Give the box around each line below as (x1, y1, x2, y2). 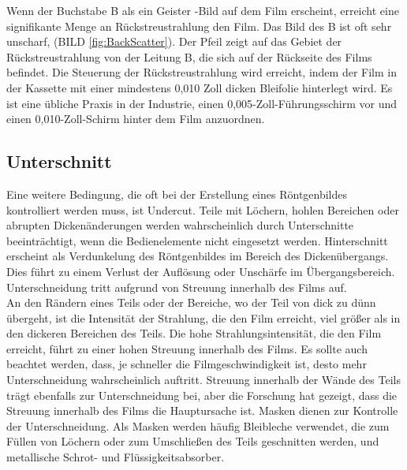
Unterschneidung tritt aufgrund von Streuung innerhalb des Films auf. (6, 278, 347, 295)
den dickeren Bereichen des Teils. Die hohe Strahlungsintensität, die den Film (6, 325, 382, 341)
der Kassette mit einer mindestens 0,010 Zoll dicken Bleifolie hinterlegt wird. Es (6, 79, 393, 95)
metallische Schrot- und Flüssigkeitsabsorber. (6, 449, 225, 465)
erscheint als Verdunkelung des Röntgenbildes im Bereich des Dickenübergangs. (6, 248, 389, 264)
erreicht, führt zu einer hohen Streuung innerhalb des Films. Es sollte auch (6, 340, 368, 356)
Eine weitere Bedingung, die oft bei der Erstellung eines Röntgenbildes (6, 185, 348, 202)
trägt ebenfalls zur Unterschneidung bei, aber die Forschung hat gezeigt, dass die (6, 386, 398, 403)
